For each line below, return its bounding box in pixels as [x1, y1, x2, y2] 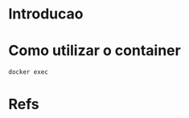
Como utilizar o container [8, 42, 181, 60]
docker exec [8, 68, 48, 76]
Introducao [8, 5, 84, 23]
